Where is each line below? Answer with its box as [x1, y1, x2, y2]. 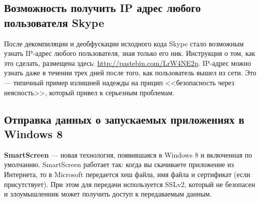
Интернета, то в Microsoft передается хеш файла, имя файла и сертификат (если [4, 169, 250, 179]
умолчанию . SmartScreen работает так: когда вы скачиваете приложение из [4, 159, 234, 170]
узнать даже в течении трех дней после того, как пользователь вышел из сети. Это [4, 67, 256, 78]
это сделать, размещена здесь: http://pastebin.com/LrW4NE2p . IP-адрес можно [4, 57, 251, 68]
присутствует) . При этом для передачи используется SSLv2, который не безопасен [4, 179, 255, 189]
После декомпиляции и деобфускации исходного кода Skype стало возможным [4, 38, 244, 48]
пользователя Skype [4, 14, 104, 30]
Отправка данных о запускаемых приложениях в [4, 111, 244, 127]
